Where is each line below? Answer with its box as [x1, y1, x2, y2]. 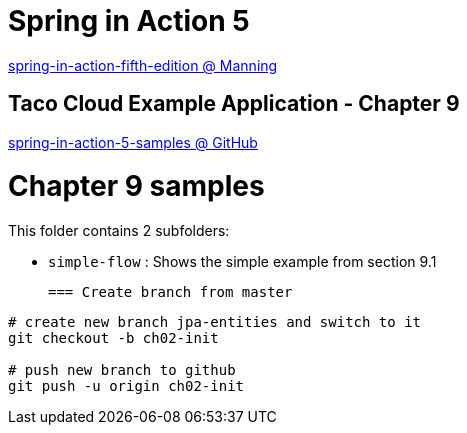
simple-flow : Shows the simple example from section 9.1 [48, 253, 437, 271]
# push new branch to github [8, 362, 236, 379]
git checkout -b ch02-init [8, 330, 219, 347]
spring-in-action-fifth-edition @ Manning [8, 56, 278, 74]
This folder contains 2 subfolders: [8, 222, 230, 240]
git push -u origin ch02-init [8, 378, 245, 395]
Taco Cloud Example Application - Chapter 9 [8, 91, 460, 117]
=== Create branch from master [48, 284, 293, 301]
